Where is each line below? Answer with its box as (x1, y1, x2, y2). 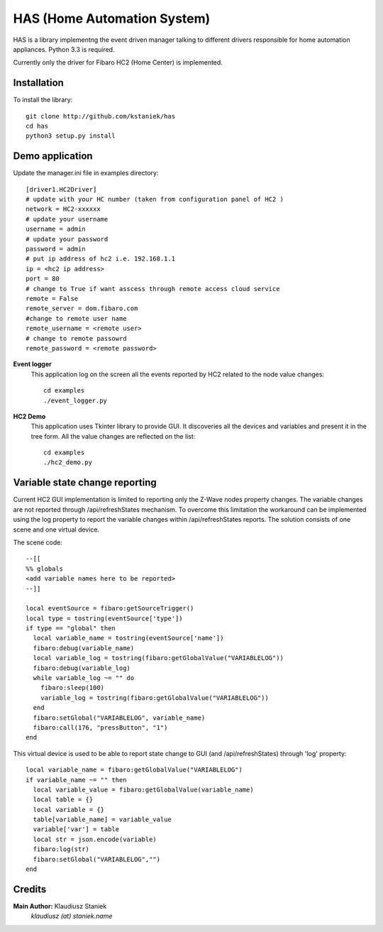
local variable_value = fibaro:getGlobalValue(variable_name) (33, 785, 255, 794)
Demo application (13, 150, 93, 163)
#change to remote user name (26, 314, 127, 322)
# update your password (26, 235, 109, 243)
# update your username (26, 215, 109, 223)
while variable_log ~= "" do (33, 674, 135, 682)
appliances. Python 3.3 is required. (13, 45, 115, 53)
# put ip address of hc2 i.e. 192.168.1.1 (26, 255, 176, 263)
